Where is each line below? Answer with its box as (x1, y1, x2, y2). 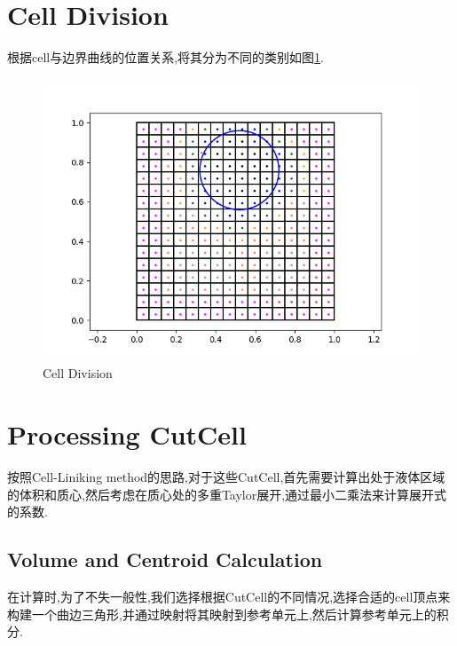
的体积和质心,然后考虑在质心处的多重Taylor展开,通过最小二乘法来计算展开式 (7, 484, 447, 503)
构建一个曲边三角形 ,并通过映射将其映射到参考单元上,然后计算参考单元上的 (7, 604, 437, 623)
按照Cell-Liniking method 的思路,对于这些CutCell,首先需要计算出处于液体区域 (7, 468, 445, 486)
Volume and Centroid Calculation (7, 546, 323, 573)
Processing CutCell (7, 416, 247, 453)
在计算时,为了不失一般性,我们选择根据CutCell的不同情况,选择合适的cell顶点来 (7, 587, 451, 606)
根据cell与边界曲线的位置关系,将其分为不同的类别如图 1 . (7, 48, 325, 67)
